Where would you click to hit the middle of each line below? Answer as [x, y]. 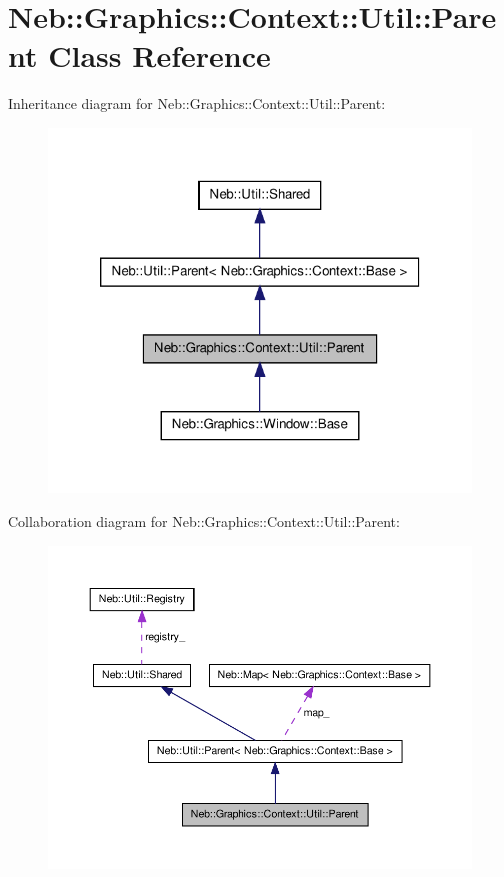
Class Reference [159, 55]
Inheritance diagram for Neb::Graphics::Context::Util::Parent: [197, 103]
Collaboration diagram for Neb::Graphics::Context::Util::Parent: [204, 521]
